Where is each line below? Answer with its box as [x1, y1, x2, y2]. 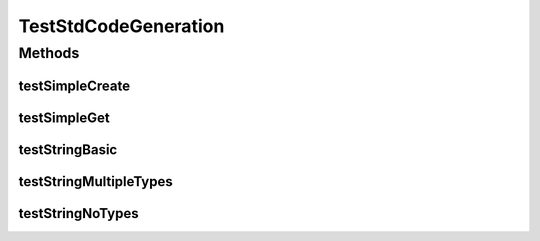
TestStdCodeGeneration [18, 15, 225, 37]
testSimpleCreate [18, 77, 130, 94]
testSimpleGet [18, 109, 110, 126]
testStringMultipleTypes [18, 173, 174, 190]
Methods [18, 44, 80, 62]
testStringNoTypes [18, 205, 139, 222]
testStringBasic [18, 141, 118, 158]
